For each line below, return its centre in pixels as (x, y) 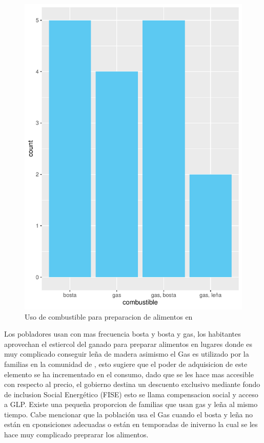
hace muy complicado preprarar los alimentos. (76, 435)
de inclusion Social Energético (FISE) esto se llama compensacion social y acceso (131, 394)
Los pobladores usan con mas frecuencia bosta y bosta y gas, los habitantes (123, 334)
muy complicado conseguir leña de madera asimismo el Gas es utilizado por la (127, 354)
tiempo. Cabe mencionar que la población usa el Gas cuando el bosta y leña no (128, 414)
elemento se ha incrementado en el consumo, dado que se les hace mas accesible (129, 374)
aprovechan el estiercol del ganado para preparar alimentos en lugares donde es (128, 344)
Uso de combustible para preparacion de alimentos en (109, 316)
